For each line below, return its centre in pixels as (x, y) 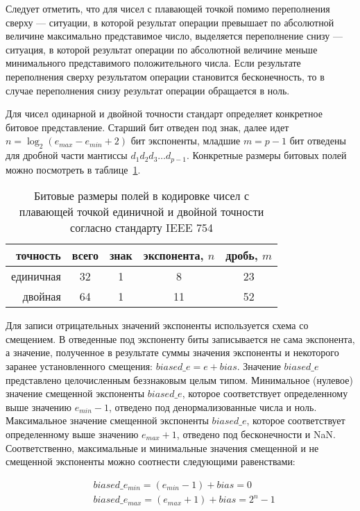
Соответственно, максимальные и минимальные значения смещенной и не (162, 447)
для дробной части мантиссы (67, 155)
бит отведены (318, 141)
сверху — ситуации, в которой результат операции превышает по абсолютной (170, 22)
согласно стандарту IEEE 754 (142, 228)
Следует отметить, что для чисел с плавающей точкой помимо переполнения (168, 8)
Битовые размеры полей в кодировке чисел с (142, 196)
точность (38, 255)
